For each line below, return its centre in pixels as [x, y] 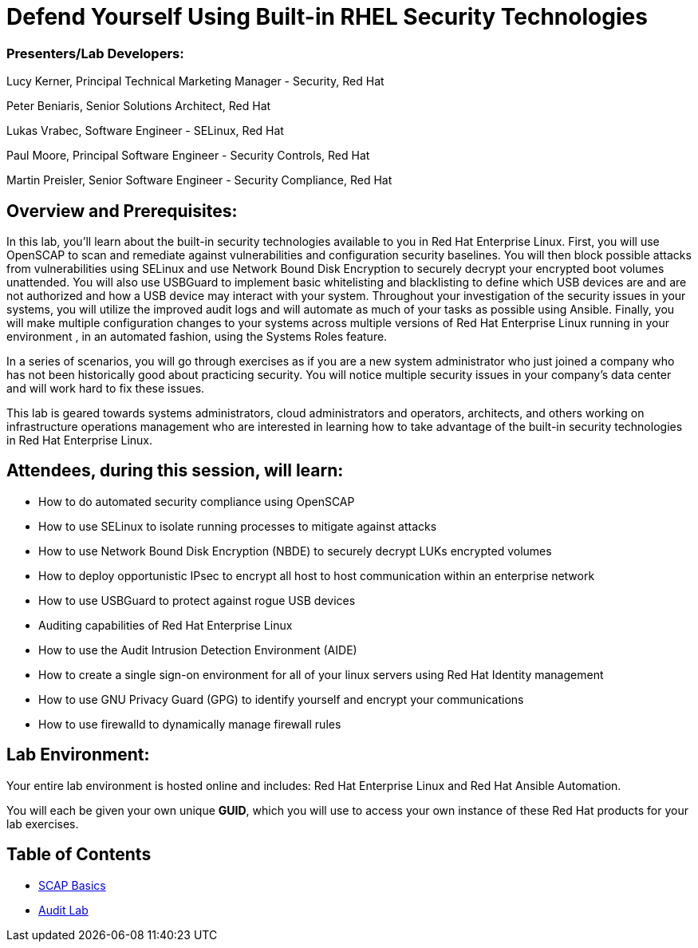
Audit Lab [63, 910]
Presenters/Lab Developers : [95, 53]
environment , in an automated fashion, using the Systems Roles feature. [197, 336]
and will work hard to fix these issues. [106, 388]
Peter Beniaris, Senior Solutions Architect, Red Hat [139, 106]
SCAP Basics [72, 885]
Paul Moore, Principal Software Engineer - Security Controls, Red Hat [188, 156]
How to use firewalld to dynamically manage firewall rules [190, 724]
